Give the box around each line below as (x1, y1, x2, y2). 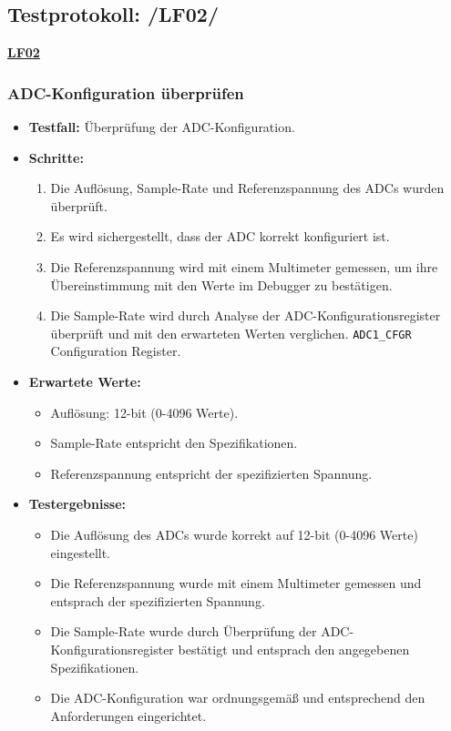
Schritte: (28, 147, 84, 167)
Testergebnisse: (28, 494, 127, 513)
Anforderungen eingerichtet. (50, 706, 207, 725)
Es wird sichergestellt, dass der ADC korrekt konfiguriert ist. (50, 227, 390, 246)
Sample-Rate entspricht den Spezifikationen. (50, 433, 298, 452)
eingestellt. (50, 543, 111, 562)
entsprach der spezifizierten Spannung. (50, 591, 265, 610)
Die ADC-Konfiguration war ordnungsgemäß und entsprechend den (50, 688, 425, 707)
